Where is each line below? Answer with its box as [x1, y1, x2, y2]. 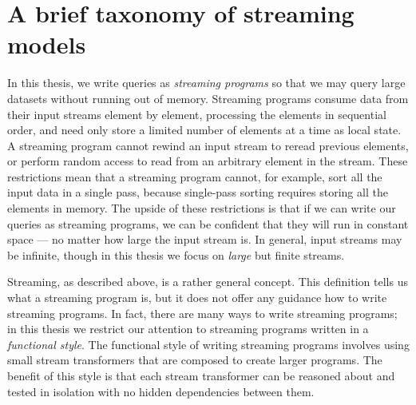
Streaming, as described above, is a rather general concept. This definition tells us [7, 273, 408, 290]
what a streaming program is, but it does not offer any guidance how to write [7, 289, 387, 306]
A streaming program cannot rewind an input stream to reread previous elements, [7, 137, 409, 153]
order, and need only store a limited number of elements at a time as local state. [7, 121, 402, 138]
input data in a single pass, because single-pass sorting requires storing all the [7, 184, 388, 201]
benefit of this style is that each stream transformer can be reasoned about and [7, 367, 395, 383]
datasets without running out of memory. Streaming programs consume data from [7, 89, 409, 106]
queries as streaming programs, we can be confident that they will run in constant [7, 215, 409, 232]
